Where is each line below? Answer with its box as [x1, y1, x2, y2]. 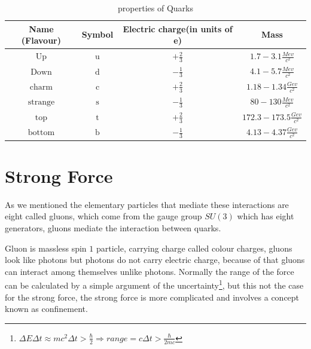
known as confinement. [5, 302, 88, 315]
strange [28, 98, 55, 107]
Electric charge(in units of [123, 22, 233, 35]
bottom [28, 128, 55, 137]
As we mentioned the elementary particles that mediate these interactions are [5, 198, 289, 210]
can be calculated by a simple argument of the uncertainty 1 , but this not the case [5, 277, 304, 291]
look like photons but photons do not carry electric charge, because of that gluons [5, 253, 305, 266]
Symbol [81, 28, 114, 41]
